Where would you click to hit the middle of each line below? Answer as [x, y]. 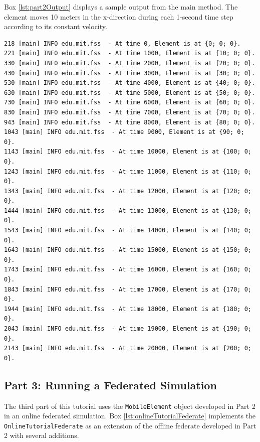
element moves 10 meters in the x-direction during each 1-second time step [119, 16]
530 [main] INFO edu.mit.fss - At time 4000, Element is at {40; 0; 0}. [130, 83]
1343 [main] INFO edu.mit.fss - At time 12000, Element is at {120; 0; [128, 191]
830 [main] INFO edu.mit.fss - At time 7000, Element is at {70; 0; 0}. [130, 112]
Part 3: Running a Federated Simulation [110, 385]
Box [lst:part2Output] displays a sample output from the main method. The [121, 7]
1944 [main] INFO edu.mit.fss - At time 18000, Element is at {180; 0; [128, 309]
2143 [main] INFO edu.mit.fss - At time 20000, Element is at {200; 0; [128, 348]
